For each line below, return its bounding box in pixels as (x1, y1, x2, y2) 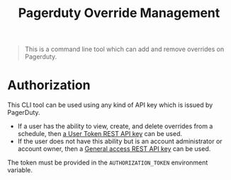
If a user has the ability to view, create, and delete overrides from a (17, 122, 213, 130)
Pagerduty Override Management (18, 5, 220, 21)
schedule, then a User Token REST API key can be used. (17, 130, 183, 138)
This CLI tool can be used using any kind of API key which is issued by (7, 101, 213, 109)
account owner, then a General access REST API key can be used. (17, 145, 211, 153)
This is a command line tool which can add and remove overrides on (24, 45, 225, 54)
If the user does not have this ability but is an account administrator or (17, 137, 222, 146)
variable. (7, 166, 33, 174)
